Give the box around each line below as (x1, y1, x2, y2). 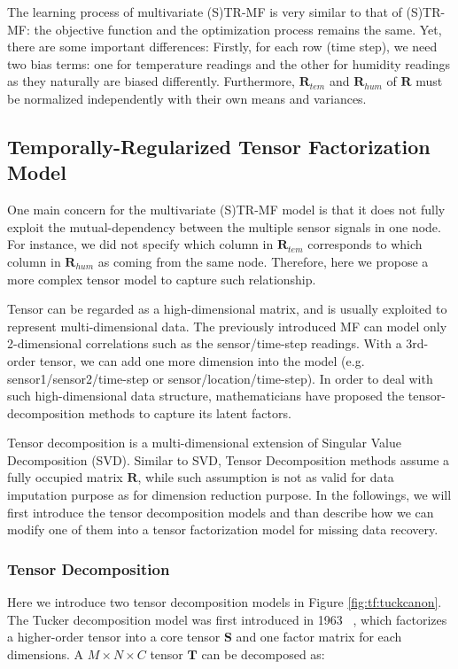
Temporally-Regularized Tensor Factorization (7, 132, 431, 159)
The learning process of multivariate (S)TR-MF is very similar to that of (7, 3, 402, 20)
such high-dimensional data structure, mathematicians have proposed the (7, 386, 405, 405)
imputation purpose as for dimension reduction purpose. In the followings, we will (7, 486, 452, 504)
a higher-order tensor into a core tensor (7, 627, 221, 646)
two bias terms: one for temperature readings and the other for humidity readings (7, 54, 450, 73)
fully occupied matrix (7, 468, 123, 486)
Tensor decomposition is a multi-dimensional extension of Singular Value (7, 433, 401, 452)
